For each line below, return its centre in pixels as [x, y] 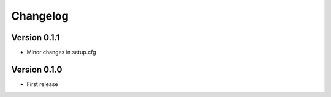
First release [42, 84]
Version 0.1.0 [37, 69]
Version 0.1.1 [36, 38]
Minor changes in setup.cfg [61, 52]
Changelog [40, 16]
